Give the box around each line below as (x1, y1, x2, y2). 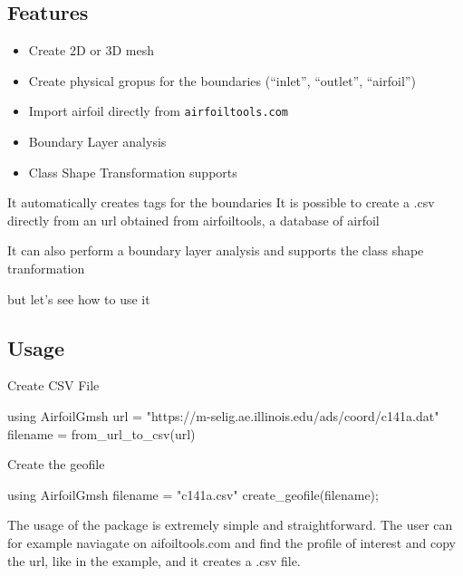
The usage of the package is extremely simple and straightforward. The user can (7, 515, 453, 534)
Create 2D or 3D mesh (28, 41, 154, 60)
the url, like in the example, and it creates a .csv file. (7, 551, 301, 570)
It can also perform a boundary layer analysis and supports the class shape (7, 241, 424, 260)
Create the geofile (7, 455, 105, 474)
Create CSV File (7, 376, 100, 395)
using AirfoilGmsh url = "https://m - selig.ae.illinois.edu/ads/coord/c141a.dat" (7, 407, 439, 425)
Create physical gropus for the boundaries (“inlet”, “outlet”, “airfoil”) (28, 71, 416, 90)
